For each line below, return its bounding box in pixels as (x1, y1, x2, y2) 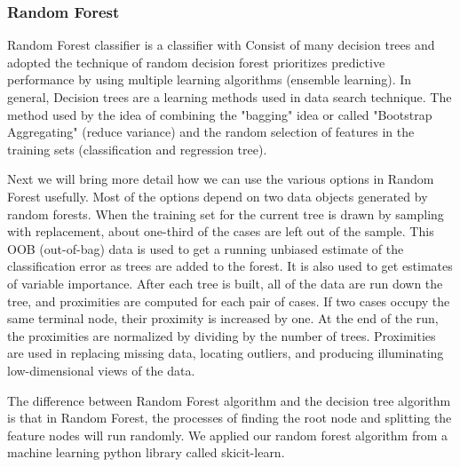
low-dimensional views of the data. (7, 360, 195, 379)
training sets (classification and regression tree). (7, 139, 267, 158)
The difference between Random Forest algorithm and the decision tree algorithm (7, 391, 451, 409)
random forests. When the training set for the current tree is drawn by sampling (7, 204, 444, 223)
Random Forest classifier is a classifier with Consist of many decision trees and (7, 36, 435, 54)
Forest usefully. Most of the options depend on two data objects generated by (7, 186, 428, 205)
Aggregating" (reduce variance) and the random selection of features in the (7, 123, 415, 141)
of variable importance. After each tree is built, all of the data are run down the (7, 273, 443, 292)
